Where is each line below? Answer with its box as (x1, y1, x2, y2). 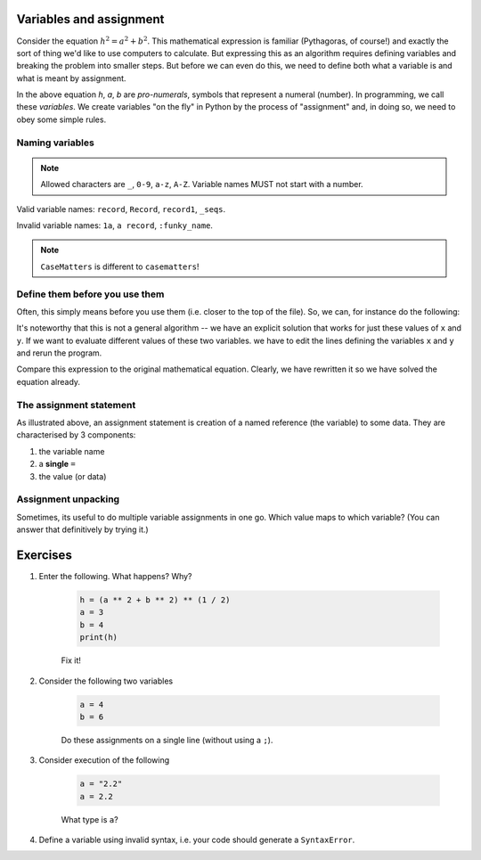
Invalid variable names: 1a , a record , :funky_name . (16, 219, 214, 231)
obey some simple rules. (16, 114, 107, 125)
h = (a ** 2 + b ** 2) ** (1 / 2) (79, 594, 231, 605)
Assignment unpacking (16, 493, 120, 505)
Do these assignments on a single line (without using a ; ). (61, 734, 273, 745)
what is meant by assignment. (16, 72, 126, 84)
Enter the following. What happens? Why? (38, 571, 192, 581)
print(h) (79, 633, 118, 643)
